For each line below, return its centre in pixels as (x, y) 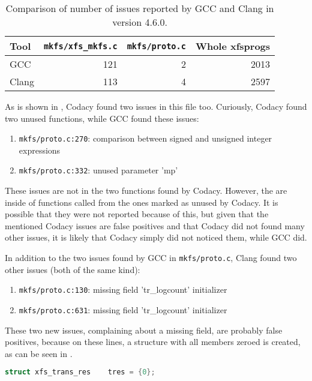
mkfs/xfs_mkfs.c (80, 46)
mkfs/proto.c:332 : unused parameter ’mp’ (98, 170)
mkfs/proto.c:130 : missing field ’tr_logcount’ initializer (123, 289)
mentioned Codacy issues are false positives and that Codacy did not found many (155, 225)
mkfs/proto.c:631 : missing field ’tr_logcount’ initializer (123, 309)
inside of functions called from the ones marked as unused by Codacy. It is (142, 202)
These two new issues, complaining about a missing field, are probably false (144, 330)
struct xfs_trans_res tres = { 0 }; (80, 372)
